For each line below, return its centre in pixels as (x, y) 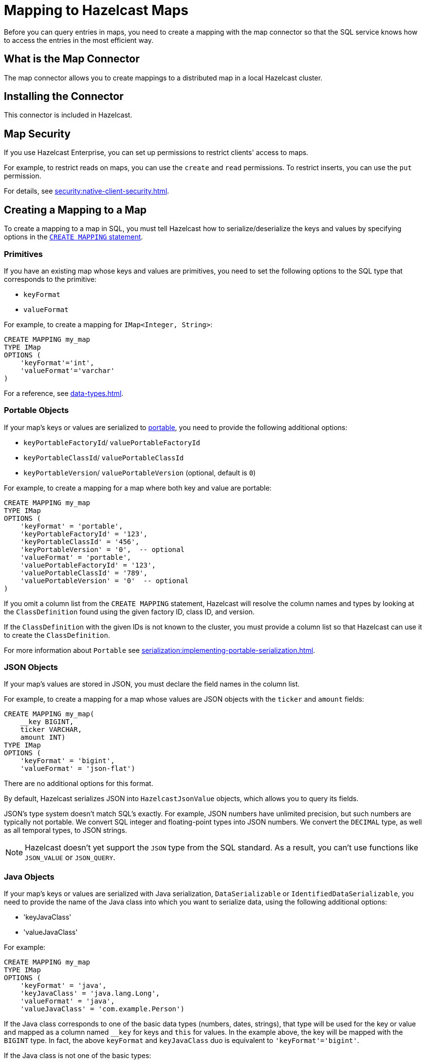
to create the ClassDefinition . (57, 635)
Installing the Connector (64, 97)
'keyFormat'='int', (57, 363)
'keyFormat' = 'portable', (72, 526)
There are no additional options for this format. (79, 784)
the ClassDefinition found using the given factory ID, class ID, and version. (129, 611)
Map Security (37, 134)
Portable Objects (37, 410)
